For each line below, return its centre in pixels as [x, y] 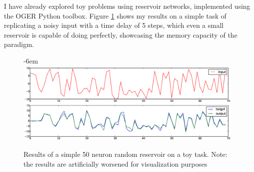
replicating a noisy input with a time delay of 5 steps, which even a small [114, 25]
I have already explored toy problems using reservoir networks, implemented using [127, 6]
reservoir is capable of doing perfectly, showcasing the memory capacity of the [121, 34]
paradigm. [19, 44]
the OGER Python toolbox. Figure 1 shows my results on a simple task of [115, 15]
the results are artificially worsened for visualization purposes [115, 163]
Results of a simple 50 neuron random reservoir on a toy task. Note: [126, 154]
